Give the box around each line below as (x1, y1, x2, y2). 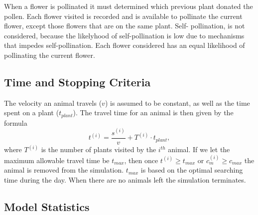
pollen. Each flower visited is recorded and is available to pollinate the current (4, 10, 243, 21)
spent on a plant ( (4, 107, 59, 118)
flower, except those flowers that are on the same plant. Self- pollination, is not (4, 20, 245, 31)
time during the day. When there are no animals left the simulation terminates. (4, 174, 246, 185)
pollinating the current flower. (4, 49, 95, 60)
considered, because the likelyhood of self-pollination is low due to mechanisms (4, 30, 245, 40)
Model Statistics (4, 199, 90, 214)
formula (4, 117, 27, 128)
